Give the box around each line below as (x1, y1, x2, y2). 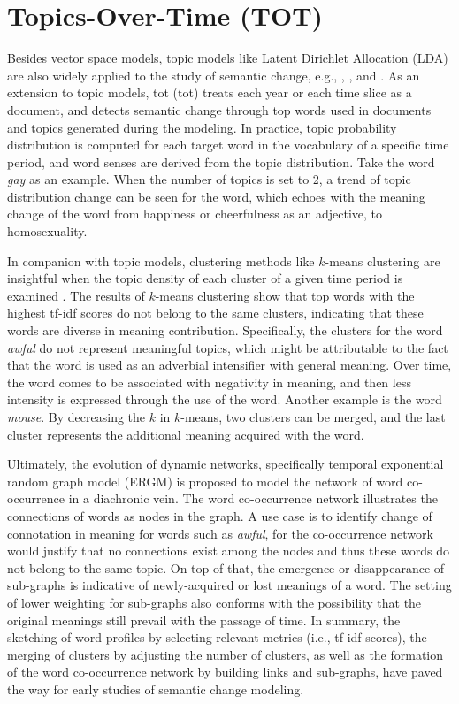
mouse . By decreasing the (7, 408, 146, 425)
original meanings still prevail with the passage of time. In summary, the (7, 610, 401, 629)
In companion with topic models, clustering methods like (7, 251, 315, 270)
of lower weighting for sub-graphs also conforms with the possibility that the (7, 593, 422, 611)
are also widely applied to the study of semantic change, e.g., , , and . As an (7, 65, 420, 84)
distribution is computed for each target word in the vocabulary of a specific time (7, 135, 449, 154)
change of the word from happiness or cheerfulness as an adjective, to (7, 204, 383, 223)
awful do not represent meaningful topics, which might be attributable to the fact (7, 338, 448, 356)
